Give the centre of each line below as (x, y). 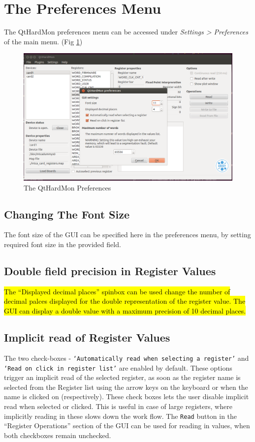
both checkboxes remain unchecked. (58, 435)
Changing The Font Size (67, 214)
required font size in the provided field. (63, 244)
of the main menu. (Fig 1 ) (43, 41)
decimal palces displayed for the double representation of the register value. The (125, 301)
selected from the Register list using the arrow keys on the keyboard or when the (126, 387)
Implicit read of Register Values (87, 337)
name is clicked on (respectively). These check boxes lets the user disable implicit (127, 396)
